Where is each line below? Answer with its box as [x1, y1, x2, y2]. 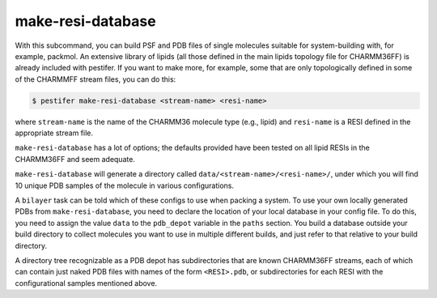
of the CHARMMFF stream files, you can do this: [15, 74, 176, 84]
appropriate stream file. [15, 128, 93, 138]
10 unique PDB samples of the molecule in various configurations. [15, 181, 235, 190]
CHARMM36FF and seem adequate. [15, 154, 135, 164]
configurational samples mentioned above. [15, 278, 158, 287]
